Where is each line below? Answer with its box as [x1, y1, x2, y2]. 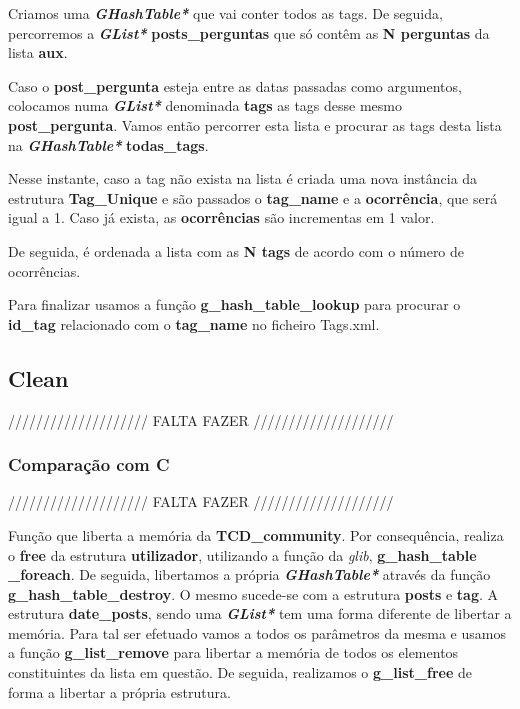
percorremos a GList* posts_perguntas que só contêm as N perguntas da [8, 22, 490, 43]
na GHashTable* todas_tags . [8, 134, 209, 155]
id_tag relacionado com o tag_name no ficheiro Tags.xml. [8, 313, 380, 334]
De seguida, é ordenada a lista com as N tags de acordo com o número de [8, 240, 465, 261]
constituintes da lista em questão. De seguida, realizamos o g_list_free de [8, 662, 472, 683]
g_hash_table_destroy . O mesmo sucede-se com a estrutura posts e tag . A [8, 583, 498, 604]
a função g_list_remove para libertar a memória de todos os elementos [8, 642, 459, 663]
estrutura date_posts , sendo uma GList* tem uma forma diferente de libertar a [8, 603, 512, 624]
